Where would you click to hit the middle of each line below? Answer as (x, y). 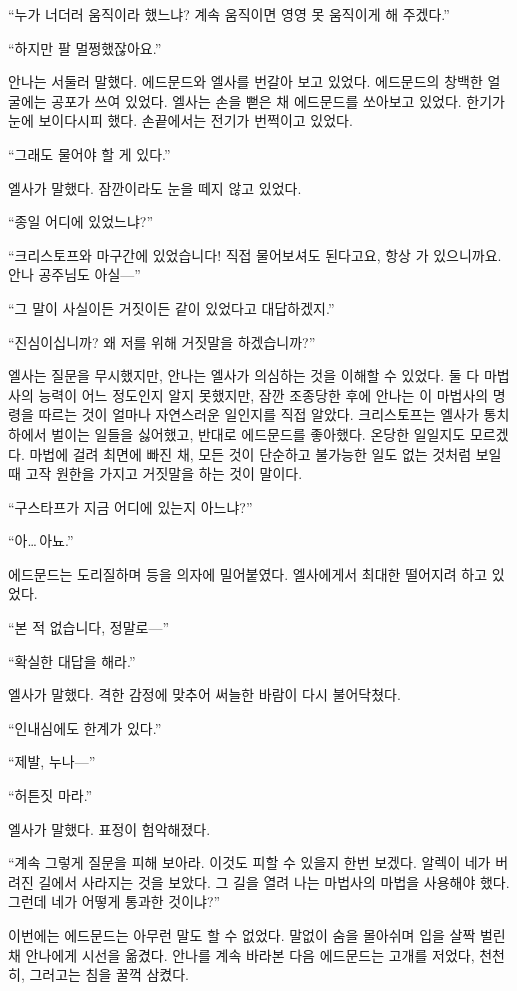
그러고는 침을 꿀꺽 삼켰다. (109, 974)
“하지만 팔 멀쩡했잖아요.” (85, 47)
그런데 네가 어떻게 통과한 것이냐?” (114, 901)
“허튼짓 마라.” (50, 795)
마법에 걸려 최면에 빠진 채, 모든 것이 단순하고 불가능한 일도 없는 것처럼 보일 (265, 453)
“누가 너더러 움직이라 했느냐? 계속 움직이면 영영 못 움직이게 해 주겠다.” (229, 14)
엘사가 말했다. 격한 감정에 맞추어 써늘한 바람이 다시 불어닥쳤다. (204, 694)
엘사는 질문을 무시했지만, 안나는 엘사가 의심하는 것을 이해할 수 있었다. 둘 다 (244, 375)
